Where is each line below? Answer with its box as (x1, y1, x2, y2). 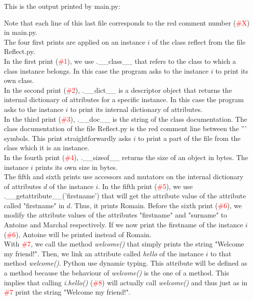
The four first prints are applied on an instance (4, 36, 146, 47)
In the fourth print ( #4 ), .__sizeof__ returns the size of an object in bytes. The (4, 152, 248, 162)
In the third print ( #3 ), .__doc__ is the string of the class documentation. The (4, 113, 247, 124)
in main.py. (4, 27, 38, 37)
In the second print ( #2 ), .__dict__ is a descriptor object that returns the (4, 84, 232, 95)
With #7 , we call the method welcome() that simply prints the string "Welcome (4, 239, 244, 249)
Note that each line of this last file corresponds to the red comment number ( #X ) (4, 17, 250, 27)
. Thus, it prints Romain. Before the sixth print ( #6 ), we (70, 200, 242, 210)
